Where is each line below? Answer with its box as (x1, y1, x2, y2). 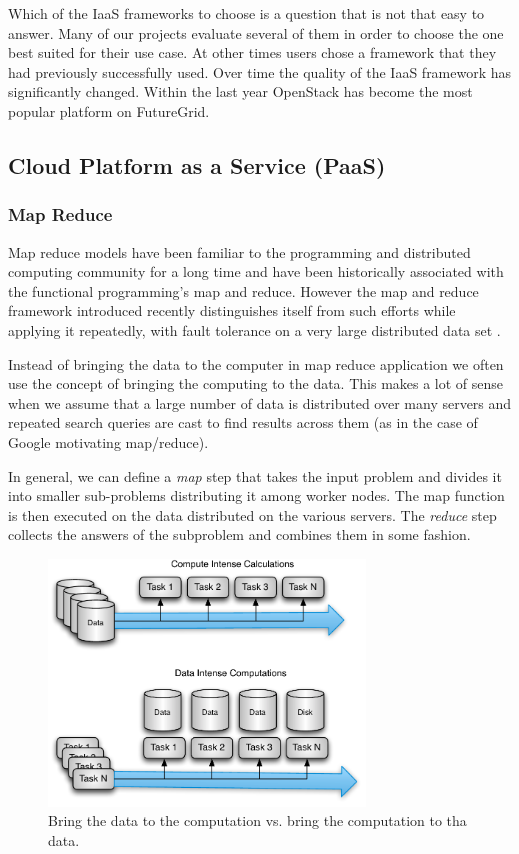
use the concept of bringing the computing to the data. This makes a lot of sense (8, 373, 504, 394)
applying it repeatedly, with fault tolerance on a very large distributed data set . (8, 319, 501, 340)
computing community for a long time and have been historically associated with (8, 261, 504, 282)
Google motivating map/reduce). (8, 431, 209, 452)
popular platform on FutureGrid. (8, 100, 210, 121)
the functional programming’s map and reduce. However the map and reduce (8, 280, 479, 301)
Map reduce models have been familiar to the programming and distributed (8, 241, 471, 262)
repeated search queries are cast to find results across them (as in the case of (8, 412, 478, 433)
